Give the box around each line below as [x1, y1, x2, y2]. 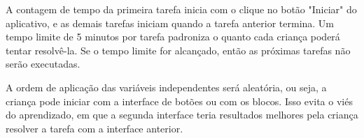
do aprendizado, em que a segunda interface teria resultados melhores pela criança [6, 107, 358, 122]
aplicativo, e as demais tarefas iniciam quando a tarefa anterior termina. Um [6, 15, 335, 30]
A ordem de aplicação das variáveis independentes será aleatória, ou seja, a [6, 79, 327, 94]
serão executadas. [6, 56, 80, 71]
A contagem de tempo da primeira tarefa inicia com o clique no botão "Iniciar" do [6, 2, 357, 16]
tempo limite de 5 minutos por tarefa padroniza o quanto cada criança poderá [6, 29, 340, 44]
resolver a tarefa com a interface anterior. [6, 121, 183, 135]
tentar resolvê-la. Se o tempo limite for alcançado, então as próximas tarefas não [6, 43, 351, 57]
